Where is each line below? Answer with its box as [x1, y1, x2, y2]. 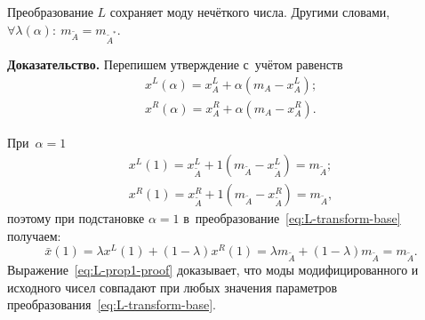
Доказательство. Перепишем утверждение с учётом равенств [7, 54, 343, 73]
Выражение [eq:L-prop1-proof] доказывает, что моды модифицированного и [7, 260, 419, 279]
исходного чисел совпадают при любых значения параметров [7, 277, 338, 296]
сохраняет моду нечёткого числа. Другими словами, [109, 3, 390, 20]
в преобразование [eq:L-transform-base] [183, 209, 401, 228]
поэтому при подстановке [7, 209, 145, 228]
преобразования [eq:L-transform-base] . [7, 295, 217, 314]
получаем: [7, 226, 61, 244]
